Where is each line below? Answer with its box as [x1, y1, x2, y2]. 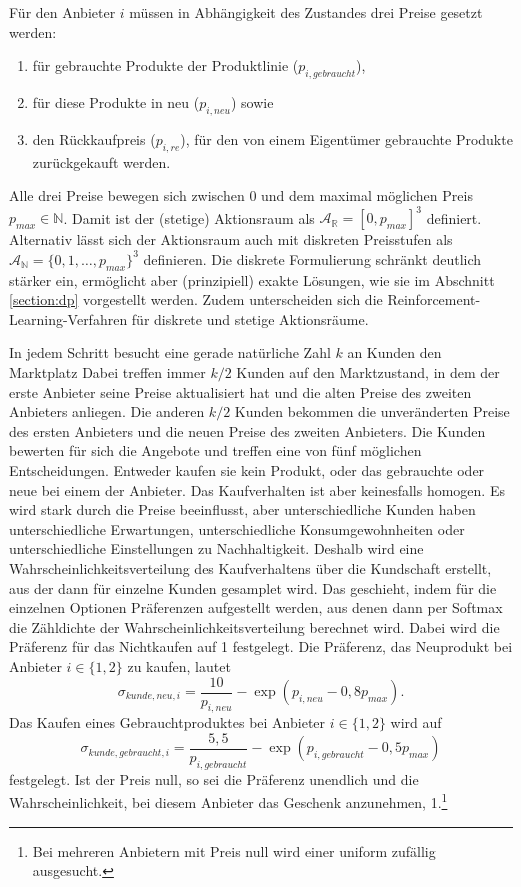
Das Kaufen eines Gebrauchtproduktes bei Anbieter [9, 712, 326, 733]
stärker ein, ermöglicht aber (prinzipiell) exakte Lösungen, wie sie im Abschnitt [9, 269, 495, 290]
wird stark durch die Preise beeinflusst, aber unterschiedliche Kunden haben [9, 499, 476, 520]
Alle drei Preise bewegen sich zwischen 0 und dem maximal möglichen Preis [9, 185, 473, 206]
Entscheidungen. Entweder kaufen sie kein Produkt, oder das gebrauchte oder [9, 460, 485, 480]
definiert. [426, 207, 482, 228]
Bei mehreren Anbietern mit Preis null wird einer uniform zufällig [32, 840, 436, 861]
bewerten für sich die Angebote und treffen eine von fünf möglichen [9, 440, 422, 461]
